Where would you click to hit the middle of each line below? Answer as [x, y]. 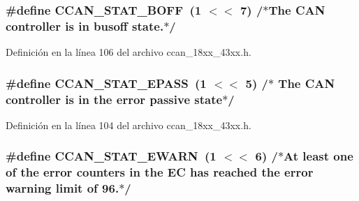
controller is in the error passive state [114, 99]
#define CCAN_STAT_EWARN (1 [111, 156]
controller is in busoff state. [85, 25]
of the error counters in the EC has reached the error [160, 172]
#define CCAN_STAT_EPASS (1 [106, 83]
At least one [318, 156]
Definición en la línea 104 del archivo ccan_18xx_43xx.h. [129, 125]
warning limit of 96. [63, 188]
